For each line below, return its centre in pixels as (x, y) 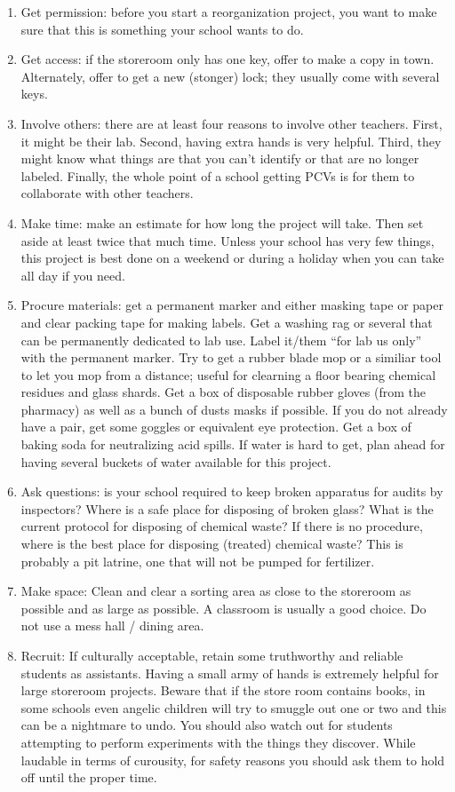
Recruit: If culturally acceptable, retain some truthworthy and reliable (212, 655)
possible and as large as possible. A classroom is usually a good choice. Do (224, 608)
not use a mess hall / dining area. (112, 626)
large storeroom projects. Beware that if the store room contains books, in (223, 690)
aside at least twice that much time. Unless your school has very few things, (227, 240)
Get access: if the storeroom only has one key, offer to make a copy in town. (227, 59)
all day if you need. (73, 275)
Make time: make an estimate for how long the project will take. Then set (222, 222)
